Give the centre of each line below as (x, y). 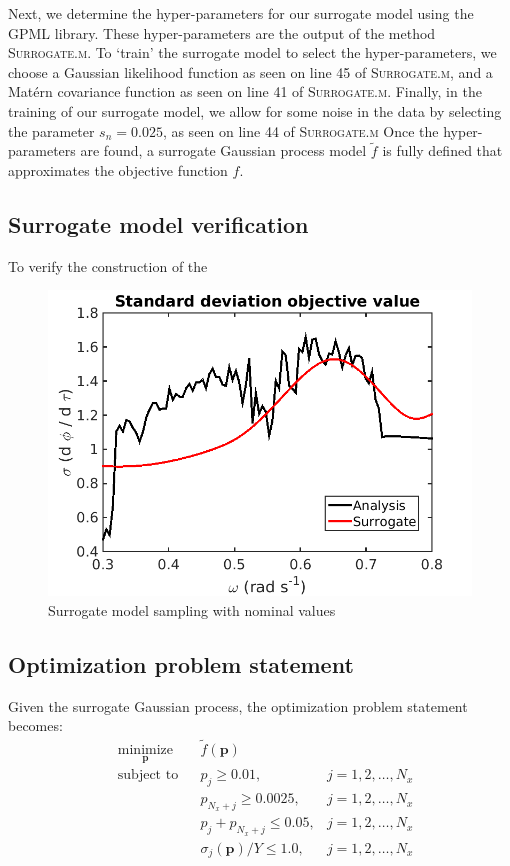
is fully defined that (442, 150)
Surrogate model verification (158, 223)
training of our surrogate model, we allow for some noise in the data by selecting (255, 110)
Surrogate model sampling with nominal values (192, 609)
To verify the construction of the (108, 265)
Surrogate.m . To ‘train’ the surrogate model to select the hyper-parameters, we (252, 52)
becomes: (35, 725)
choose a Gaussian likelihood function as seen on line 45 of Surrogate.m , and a (250, 71)
